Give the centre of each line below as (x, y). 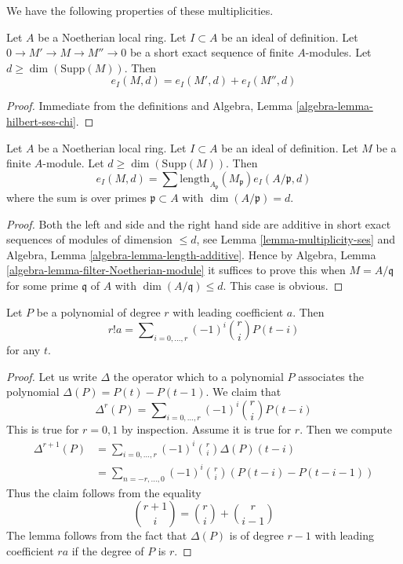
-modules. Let (338, 52)
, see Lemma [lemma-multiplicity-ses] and (296, 239)
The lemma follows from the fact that (97, 535)
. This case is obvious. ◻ (283, 285)
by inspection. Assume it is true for (206, 429)
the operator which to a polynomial (198, 376)
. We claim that (243, 392)
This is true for (43, 429)
